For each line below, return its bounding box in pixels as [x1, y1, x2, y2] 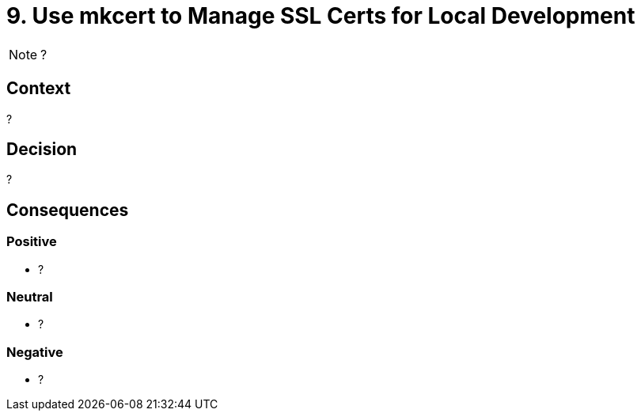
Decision [6, 139, 78, 160]
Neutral [6, 289, 53, 305]
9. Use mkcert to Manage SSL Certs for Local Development [6, 2, 635, 29]
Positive [6, 233, 57, 250]
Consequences [6, 199, 129, 220]
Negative [6, 343, 63, 360]
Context [6, 78, 71, 99]
